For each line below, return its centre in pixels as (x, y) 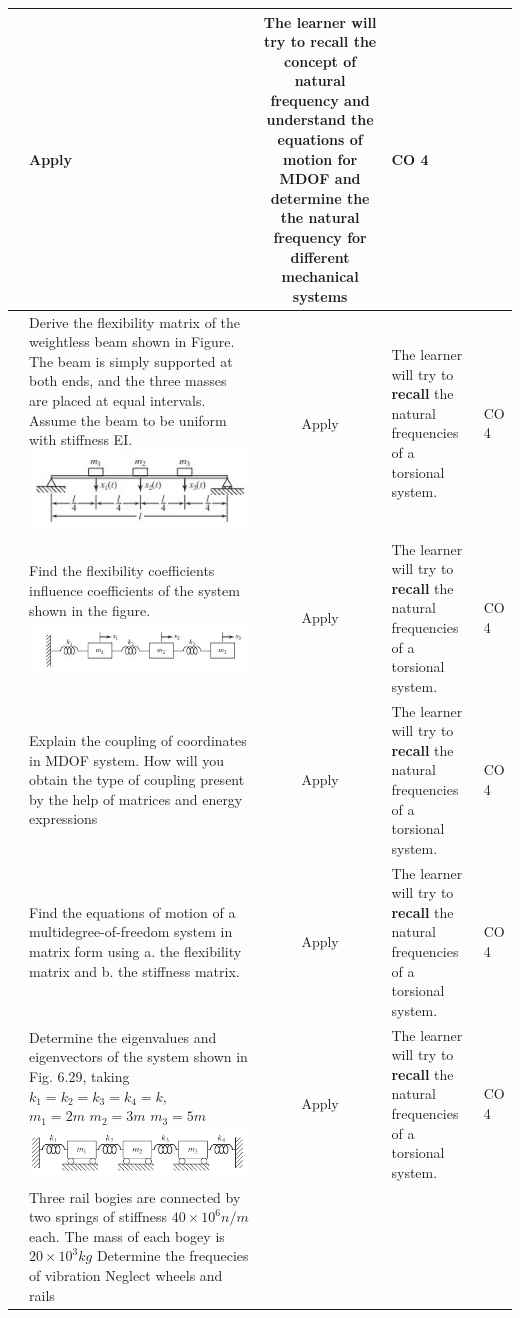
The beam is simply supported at (131, 360)
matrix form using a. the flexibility (135, 950)
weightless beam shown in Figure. (132, 341)
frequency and (320, 99)
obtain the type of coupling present (137, 779)
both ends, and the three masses (128, 380)
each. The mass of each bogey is (127, 1235)
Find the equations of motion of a (132, 911)
